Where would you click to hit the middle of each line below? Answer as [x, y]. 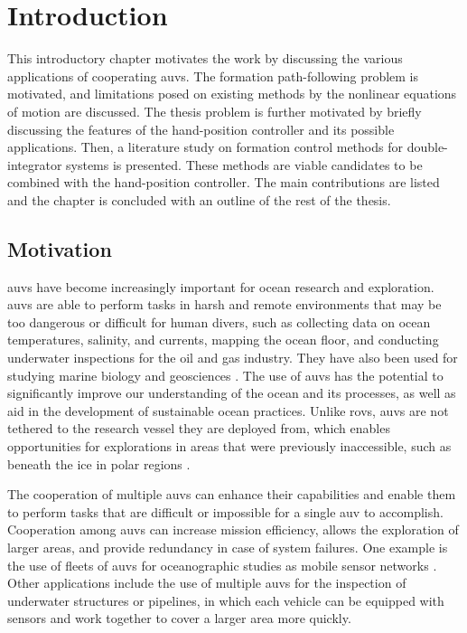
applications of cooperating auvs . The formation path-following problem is [213, 76]
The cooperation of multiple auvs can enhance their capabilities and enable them [232, 494]
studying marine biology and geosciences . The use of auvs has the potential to [225, 375]
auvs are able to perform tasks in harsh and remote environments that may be [224, 304]
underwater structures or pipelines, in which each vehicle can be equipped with [226, 600]
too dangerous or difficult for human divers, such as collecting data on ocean [219, 321]
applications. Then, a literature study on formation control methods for [205, 147]
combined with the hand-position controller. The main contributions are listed [224, 182]
